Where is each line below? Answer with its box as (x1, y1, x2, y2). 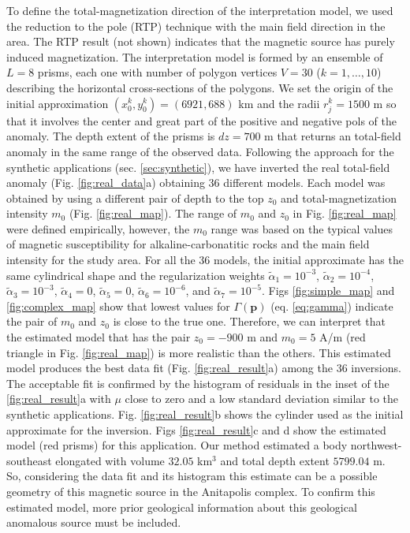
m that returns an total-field (264, 128, 401, 144)
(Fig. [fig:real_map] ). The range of (69, 205, 237, 222)
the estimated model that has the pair (6, 329, 191, 345)
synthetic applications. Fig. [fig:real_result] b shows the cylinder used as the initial (6, 406, 404, 422)
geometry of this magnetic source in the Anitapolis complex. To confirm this (6, 483, 375, 499)
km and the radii (238, 95, 320, 111)
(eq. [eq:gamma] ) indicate (270, 297, 393, 314)
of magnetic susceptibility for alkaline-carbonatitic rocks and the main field (6, 236, 370, 252)
